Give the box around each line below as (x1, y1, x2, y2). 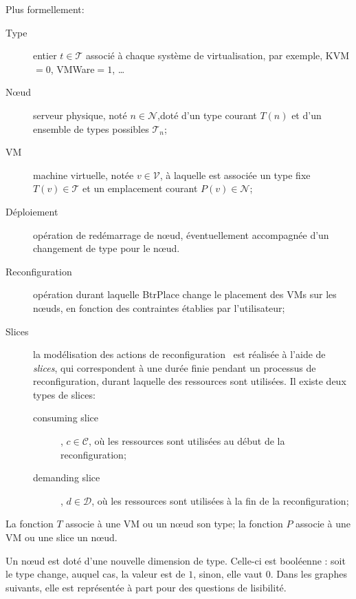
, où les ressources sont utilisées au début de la (88, 434, 285, 448)
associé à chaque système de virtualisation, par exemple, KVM (86, 48, 350, 63)
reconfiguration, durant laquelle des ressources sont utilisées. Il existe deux (33, 374, 346, 388)
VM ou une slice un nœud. (5, 530, 118, 545)
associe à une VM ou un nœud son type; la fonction (65, 516, 283, 531)
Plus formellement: (5, 2, 85, 16)
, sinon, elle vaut (193, 567, 263, 581)
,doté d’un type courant (157, 107, 257, 122)
